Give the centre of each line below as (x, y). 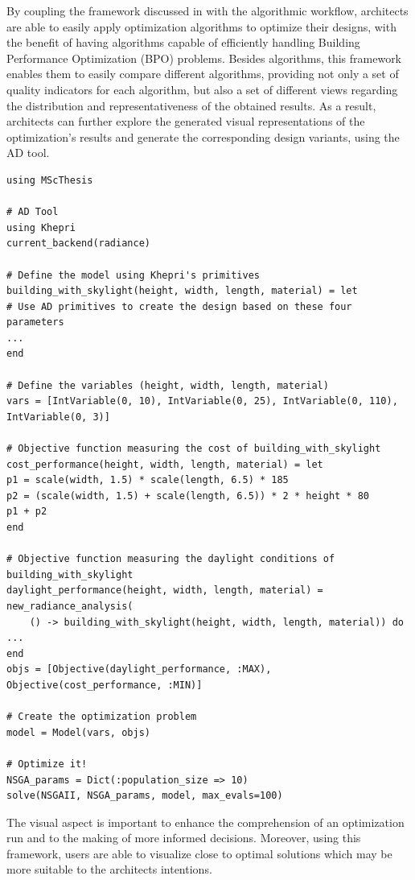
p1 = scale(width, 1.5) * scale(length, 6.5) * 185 (148, 480)
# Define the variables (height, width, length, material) (168, 385)
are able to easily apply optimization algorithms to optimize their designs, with (201, 26)
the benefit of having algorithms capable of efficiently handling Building (183, 42)
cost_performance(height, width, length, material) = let (165, 464)
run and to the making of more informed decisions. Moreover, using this (184, 838)
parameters (35, 322)
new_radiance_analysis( (70, 606)
